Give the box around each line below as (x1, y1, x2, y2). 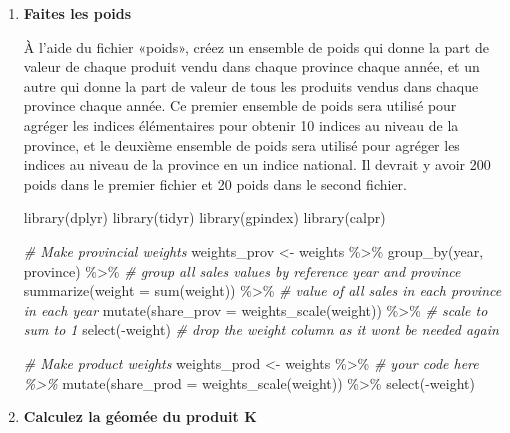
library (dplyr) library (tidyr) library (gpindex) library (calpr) (23, 207, 386, 228)
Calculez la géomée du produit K (23, 406, 257, 427)
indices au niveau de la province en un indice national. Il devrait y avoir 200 (23, 154, 491, 175)
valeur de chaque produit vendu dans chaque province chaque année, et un (23, 56, 480, 77)
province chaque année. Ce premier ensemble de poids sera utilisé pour (23, 95, 457, 116)
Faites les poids (23, 3, 132, 23)
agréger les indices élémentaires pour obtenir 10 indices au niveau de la (23, 114, 459, 135)
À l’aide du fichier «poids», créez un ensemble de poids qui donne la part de (23, 36, 489, 57)
